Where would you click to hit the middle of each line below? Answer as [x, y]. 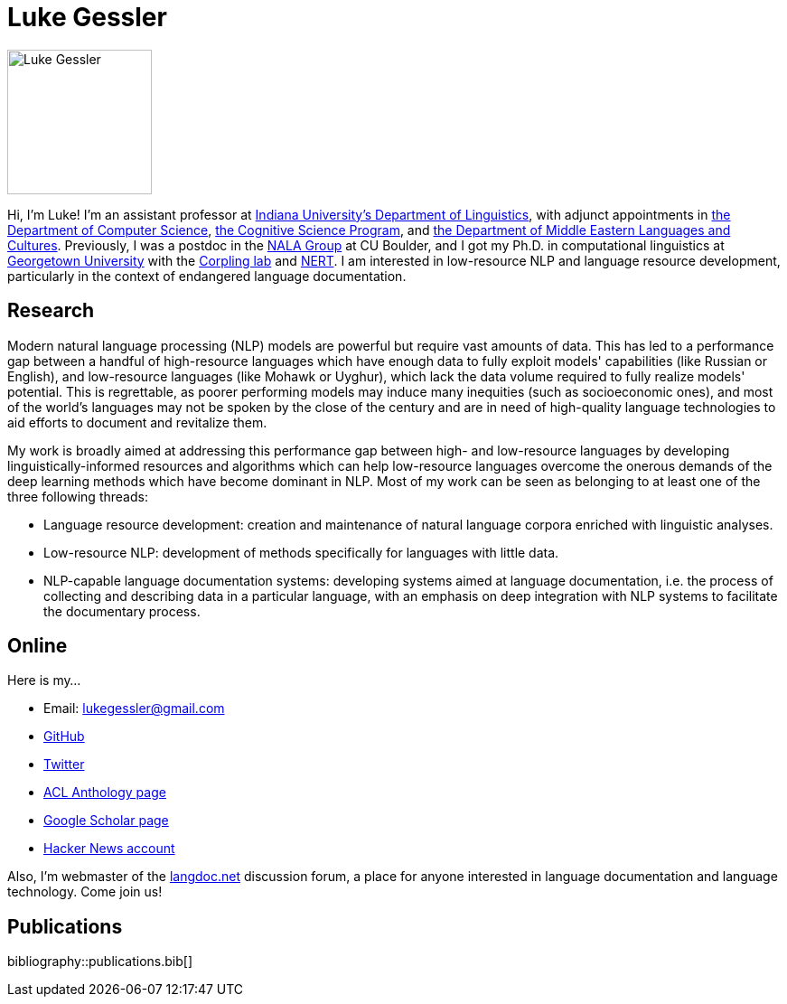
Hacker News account [109, 849]
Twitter [64, 765]
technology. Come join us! [85, 892]
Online [37, 646]
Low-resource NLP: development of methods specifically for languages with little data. [301, 552]
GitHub [64, 737]
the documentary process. [122, 611]
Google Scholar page [106, 821]
